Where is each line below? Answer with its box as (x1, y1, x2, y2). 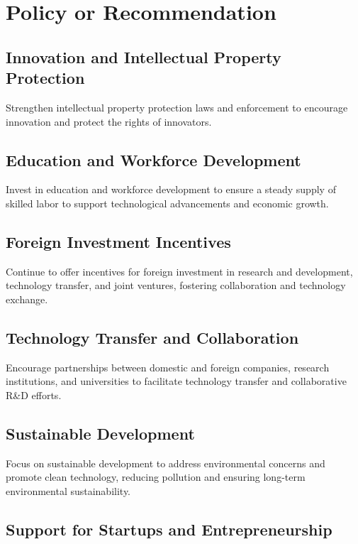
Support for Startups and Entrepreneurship (6, 518, 332, 540)
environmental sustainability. (6, 483, 131, 498)
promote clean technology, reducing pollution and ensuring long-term (6, 469, 306, 484)
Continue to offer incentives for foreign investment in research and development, (6, 263, 353, 278)
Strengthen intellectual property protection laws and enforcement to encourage (6, 99, 348, 114)
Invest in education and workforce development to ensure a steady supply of (6, 182, 336, 197)
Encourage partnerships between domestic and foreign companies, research (6, 359, 330, 374)
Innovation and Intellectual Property (6, 45, 281, 67)
